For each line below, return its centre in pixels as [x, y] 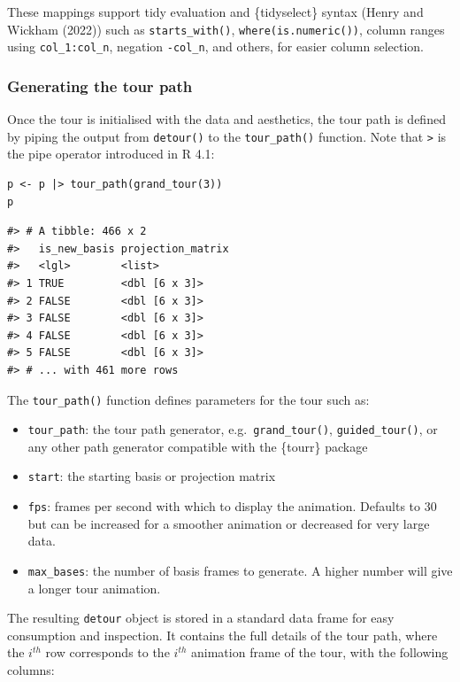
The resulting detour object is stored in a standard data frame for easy [201, 618]
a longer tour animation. [94, 588]
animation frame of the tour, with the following [320, 652]
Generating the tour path [100, 85]
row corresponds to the [107, 652]
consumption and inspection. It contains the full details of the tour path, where [222, 635]
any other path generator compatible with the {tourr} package [198, 446]
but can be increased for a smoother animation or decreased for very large [229, 523]
